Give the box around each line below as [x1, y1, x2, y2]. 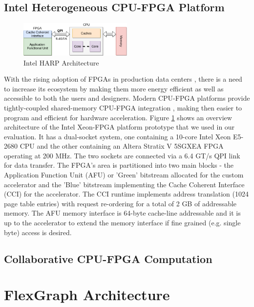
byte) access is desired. [4, 227, 72, 237]
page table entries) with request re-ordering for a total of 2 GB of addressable [4, 198, 237, 208]
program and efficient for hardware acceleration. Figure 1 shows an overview [4, 112, 232, 122]
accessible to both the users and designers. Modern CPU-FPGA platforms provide [4, 93, 250, 103]
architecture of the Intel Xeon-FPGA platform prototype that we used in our [4, 122, 235, 132]
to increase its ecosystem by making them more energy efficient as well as [4, 83, 224, 93]
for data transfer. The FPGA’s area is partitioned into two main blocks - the [4, 160, 233, 170]
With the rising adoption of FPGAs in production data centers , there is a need [4, 74, 242, 84]
